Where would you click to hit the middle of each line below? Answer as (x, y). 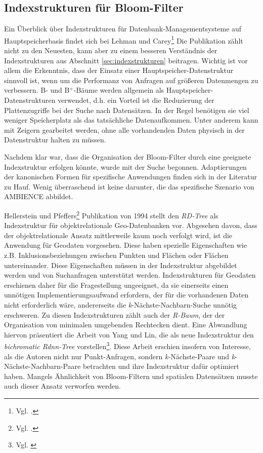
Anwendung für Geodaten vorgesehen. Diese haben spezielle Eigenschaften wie (125, 245)
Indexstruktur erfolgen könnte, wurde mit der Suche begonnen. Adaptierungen (125, 166)
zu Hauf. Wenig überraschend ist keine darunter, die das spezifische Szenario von (129, 186)
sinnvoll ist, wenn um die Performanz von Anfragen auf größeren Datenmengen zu (131, 80)
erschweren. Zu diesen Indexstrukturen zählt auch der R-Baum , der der (115, 314)
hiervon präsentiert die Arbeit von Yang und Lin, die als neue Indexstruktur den (129, 334)
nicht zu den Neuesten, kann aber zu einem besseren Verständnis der (111, 50)
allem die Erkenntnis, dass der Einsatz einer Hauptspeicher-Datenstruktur (119, 70)
